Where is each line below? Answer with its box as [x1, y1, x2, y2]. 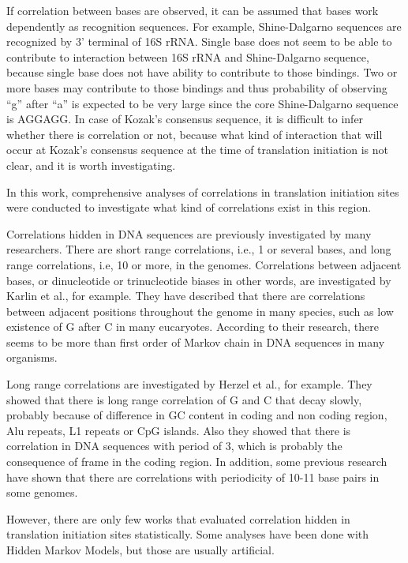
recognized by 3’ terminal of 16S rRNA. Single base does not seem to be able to [6, 33, 392, 50]
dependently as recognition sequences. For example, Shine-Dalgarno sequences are [6, 17, 402, 34]
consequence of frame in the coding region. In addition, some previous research [6, 453, 387, 470]
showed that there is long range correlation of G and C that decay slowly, [6, 391, 362, 407]
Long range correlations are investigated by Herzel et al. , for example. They [6, 376, 372, 392]
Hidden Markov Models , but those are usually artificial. [6, 542, 275, 557]
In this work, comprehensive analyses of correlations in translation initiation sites [6, 183, 399, 200]
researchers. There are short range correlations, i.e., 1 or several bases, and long [6, 241, 391, 257]
